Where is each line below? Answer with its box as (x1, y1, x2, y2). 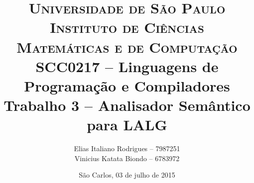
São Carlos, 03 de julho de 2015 (79, 170, 175, 180)
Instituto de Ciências (50, 17, 204, 37)
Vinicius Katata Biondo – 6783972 (74, 153, 180, 163)
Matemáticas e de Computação (16, 36, 238, 57)
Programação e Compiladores (24, 75, 230, 95)
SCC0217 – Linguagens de (35, 56, 219, 76)
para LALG (87, 114, 167, 135)
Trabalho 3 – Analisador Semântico (3, 95, 251, 115)
